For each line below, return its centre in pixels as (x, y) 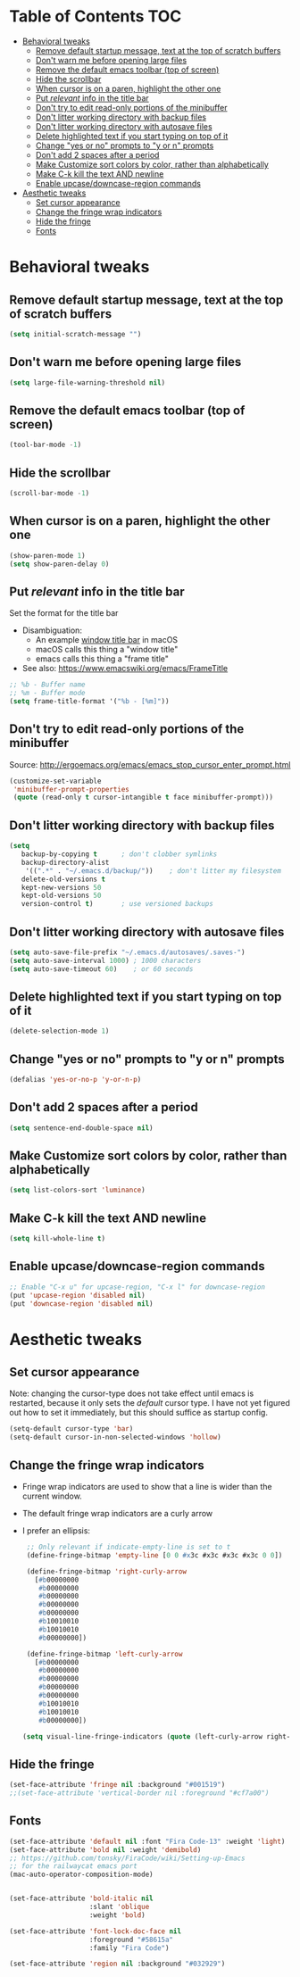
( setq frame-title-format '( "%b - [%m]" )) (89, 702)
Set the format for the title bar (64, 613)
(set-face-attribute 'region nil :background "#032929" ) (117, 1964)
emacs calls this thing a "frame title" (102, 659)
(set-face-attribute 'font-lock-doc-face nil (95, 1931)
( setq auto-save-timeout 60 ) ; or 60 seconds (101, 969)
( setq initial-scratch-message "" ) (75, 334)
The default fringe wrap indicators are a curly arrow (117, 1513)
